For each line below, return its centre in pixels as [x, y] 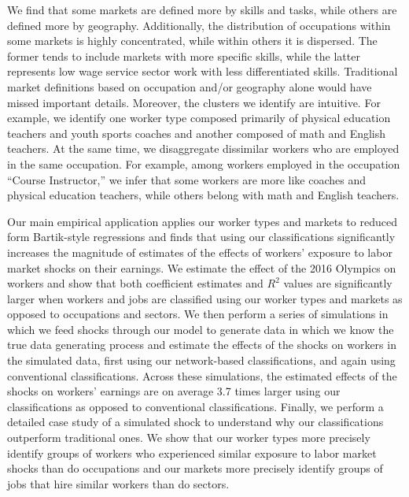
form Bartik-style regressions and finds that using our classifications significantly [201, 237]
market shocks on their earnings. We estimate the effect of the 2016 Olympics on [202, 267]
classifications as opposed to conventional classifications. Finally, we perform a [195, 406]
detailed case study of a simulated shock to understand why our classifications [195, 422]
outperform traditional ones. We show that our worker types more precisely [189, 438]
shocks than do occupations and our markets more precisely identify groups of [195, 468]
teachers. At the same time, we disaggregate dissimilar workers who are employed [203, 148]
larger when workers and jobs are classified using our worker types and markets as [205, 298]
